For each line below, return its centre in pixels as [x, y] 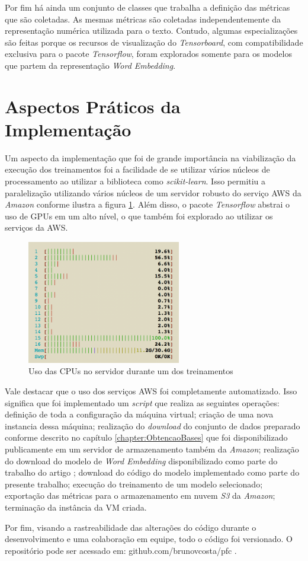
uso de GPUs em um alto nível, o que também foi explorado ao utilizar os [139, 216]
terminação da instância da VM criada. [76, 507]
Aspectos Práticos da [93, 106]
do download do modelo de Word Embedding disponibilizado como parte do [141, 460]
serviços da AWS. [36, 227]
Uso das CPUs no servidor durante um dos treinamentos [131, 371]
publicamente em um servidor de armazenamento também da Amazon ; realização [152, 449]
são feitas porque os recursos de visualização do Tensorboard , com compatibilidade [154, 42]
